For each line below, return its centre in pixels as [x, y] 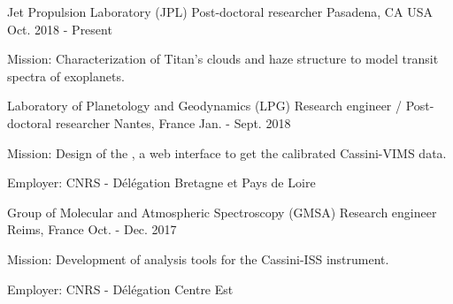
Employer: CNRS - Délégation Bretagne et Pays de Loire [161, 182]
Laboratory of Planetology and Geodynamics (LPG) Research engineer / [205, 106]
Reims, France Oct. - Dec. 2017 [92, 229]
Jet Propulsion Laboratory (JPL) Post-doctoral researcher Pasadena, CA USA [220, 11]
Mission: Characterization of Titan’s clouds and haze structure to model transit [223, 59]
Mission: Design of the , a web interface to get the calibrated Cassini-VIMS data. [227, 152]
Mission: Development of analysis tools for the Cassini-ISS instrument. [198, 258]
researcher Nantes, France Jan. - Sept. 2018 [173, 122]
